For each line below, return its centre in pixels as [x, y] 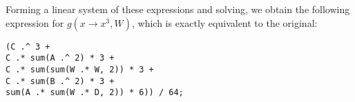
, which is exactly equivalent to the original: [224, 22]
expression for [35, 22]
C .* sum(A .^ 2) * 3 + [60, 58]
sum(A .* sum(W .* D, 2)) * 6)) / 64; [95, 93]
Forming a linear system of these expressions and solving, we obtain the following [178, 9]
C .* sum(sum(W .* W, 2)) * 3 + [80, 69]
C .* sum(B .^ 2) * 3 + [60, 81]
